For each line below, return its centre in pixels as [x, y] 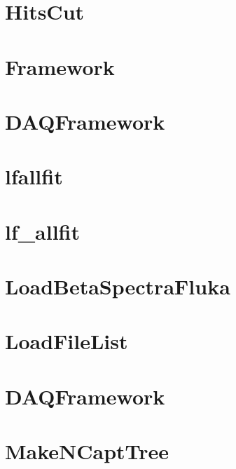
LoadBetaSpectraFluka [118, 286]
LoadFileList [67, 341]
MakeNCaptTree [87, 451]
